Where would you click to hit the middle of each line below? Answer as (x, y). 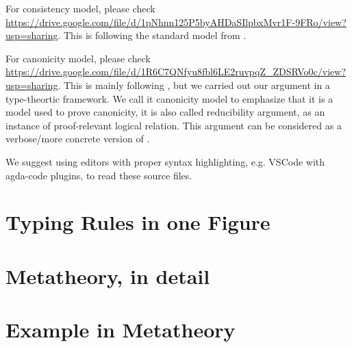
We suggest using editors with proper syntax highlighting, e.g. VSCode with (165, 161)
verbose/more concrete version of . (78, 139)
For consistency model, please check (80, 8)
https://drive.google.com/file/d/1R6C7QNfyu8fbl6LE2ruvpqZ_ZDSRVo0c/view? (176, 72)
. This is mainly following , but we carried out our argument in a (194, 85)
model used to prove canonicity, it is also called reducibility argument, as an (165, 112)
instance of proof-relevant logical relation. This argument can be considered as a (174, 125)
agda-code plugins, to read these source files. (99, 175)
